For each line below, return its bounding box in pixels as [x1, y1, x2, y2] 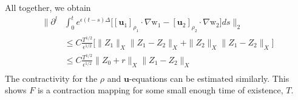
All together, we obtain [5, 1, 91, 13]
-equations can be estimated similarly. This [129, 72, 290, 84]
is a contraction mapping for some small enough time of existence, [37, 84, 283, 96]
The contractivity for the [5, 72, 98, 84]
